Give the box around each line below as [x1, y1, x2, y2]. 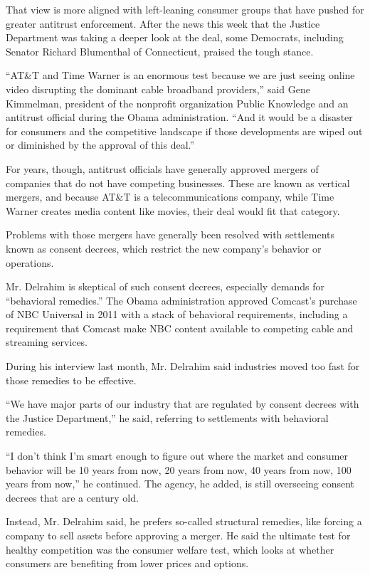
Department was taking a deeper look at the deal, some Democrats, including [6, 30, 344, 45]
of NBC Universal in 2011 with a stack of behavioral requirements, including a [6, 307, 348, 322]
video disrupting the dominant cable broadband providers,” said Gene [6, 81, 310, 96]
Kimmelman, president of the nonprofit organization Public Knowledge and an [6, 95, 349, 110]
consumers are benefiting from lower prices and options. [6, 556, 249, 571]
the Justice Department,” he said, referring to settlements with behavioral [6, 410, 329, 425]
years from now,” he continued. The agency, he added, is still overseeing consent [6, 476, 355, 491]
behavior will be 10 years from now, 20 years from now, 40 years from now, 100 [6, 462, 351, 477]
